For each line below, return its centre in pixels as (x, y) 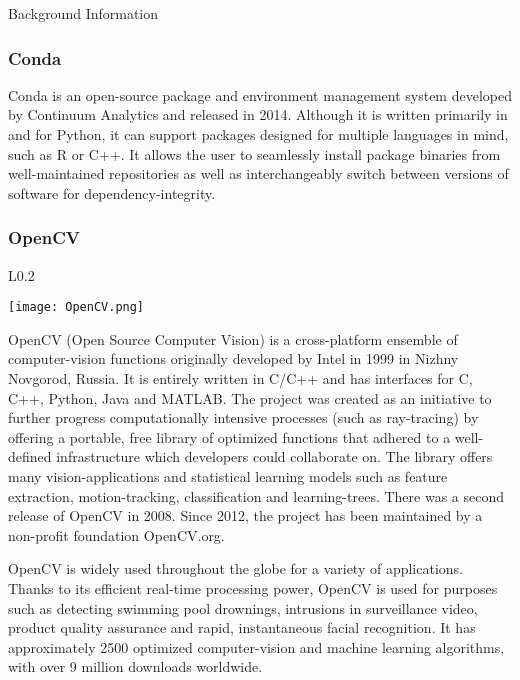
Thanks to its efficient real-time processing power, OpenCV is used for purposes (253, 587)
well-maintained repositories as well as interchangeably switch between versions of (258, 173)
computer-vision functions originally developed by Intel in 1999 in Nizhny (233, 358)
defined (30, 456)
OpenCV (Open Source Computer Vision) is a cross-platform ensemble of (233, 338)
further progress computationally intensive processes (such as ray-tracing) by (243, 417)
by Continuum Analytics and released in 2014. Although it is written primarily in (258, 114)
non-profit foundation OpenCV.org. (116, 534)
